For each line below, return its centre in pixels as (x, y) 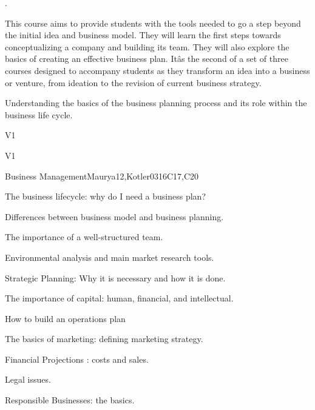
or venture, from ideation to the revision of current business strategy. (133, 82)
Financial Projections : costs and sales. (77, 359)
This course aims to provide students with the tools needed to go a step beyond (153, 23)
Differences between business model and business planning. (114, 216)
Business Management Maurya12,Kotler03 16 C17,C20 (102, 176)
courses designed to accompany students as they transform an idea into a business (157, 70)
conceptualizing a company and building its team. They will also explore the (147, 46)
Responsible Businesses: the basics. (70, 400)
